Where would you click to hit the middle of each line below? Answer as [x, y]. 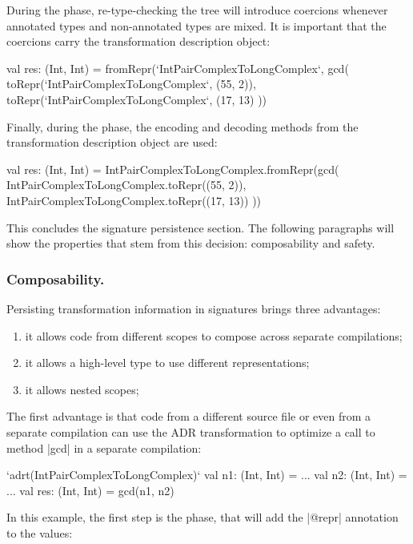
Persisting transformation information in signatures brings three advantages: [194, 308]
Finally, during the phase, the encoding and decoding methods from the [182, 126]
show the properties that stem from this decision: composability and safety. [191, 243]
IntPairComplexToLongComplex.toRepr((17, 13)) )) [134, 200]
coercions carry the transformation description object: [138, 41]
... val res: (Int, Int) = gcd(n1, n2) [90, 490]
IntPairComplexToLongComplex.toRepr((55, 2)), [126, 185]
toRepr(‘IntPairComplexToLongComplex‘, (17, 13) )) [137, 99]
